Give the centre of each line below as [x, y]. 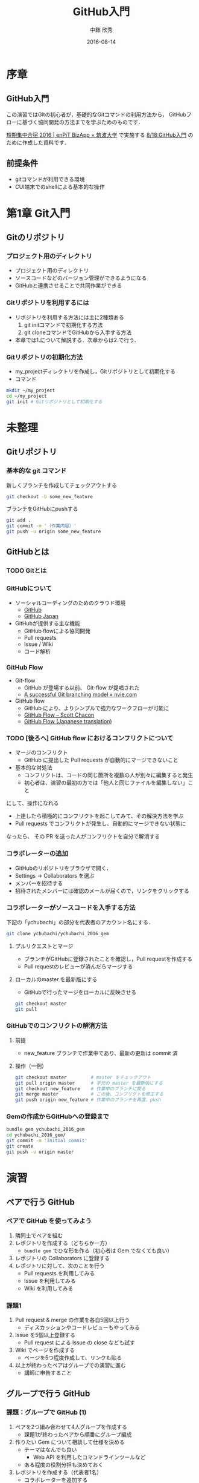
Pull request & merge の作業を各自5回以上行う [72, 1320]
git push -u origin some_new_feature [54, 532]
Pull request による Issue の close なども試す [80, 1342]
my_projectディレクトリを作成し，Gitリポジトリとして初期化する [95, 372]
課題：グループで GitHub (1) [46, 1412]
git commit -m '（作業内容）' [41, 526]
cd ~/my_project [27, 396]
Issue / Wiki [38, 644]
